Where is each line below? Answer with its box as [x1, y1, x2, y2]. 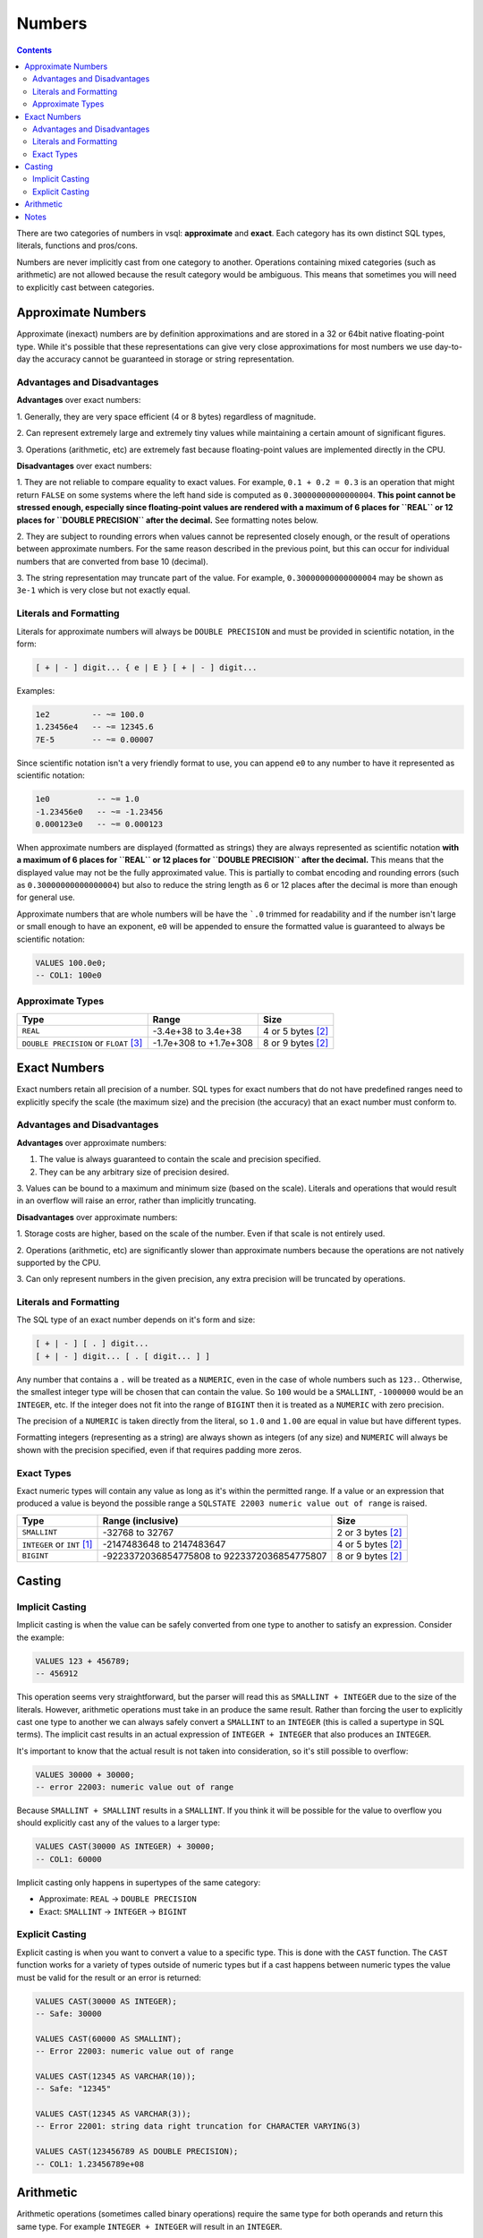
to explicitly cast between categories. [16, 282, 155, 293]
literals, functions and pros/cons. [16, 240, 139, 251]
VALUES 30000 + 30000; [35, 1769, 135, 1780]
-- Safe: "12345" [35, 2084, 112, 2094]
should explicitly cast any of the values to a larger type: [16, 1817, 221, 1828]
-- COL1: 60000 [35, 1854, 102, 1864]
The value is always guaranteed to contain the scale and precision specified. [38, 1154, 321, 1165]
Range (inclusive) [102, 1514, 179, 1526]
